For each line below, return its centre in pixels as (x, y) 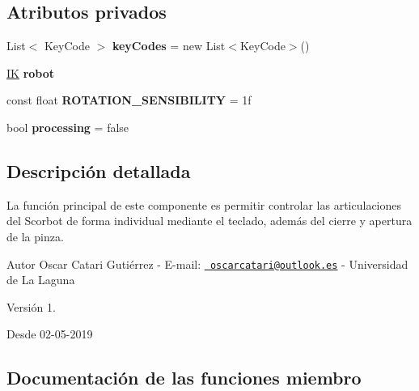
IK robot (31, 72)
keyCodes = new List (169, 46)
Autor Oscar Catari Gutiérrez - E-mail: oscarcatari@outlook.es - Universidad (207, 263)
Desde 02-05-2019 (50, 334)
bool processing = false (68, 127)
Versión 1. (31, 306)
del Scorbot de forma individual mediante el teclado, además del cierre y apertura (209, 221)
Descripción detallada (99, 170)
